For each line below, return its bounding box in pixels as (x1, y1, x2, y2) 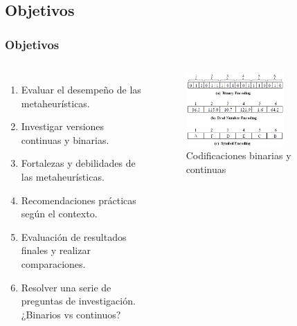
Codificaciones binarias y (186, 148, 291, 163)
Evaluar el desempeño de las (21, 82, 141, 96)
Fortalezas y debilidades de (21, 156, 136, 170)
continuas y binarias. (21, 132, 109, 147)
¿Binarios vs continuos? (21, 307, 121, 321)
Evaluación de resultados (21, 229, 127, 244)
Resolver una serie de (21, 280, 111, 294)
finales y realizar (21, 243, 91, 257)
